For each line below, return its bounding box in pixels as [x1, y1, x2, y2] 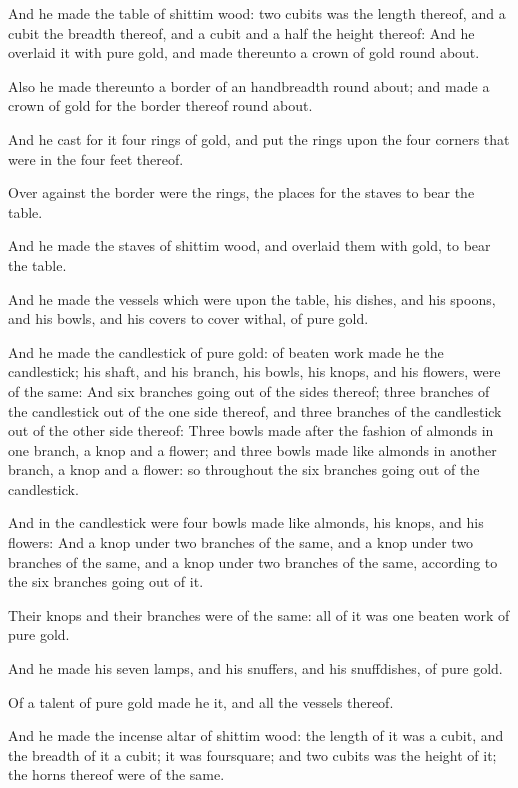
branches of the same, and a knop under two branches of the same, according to [8, 551, 498, 572]
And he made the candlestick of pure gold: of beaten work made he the [8, 341, 444, 362]
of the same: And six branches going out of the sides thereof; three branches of [8, 380, 490, 401]
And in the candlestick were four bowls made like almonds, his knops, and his [8, 512, 484, 533]
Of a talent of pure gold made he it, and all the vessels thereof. [8, 691, 394, 712]
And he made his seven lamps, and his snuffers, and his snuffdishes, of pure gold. [8, 658, 503, 679]
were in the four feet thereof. [8, 148, 184, 169]
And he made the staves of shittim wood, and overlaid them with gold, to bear [8, 235, 491, 256]
